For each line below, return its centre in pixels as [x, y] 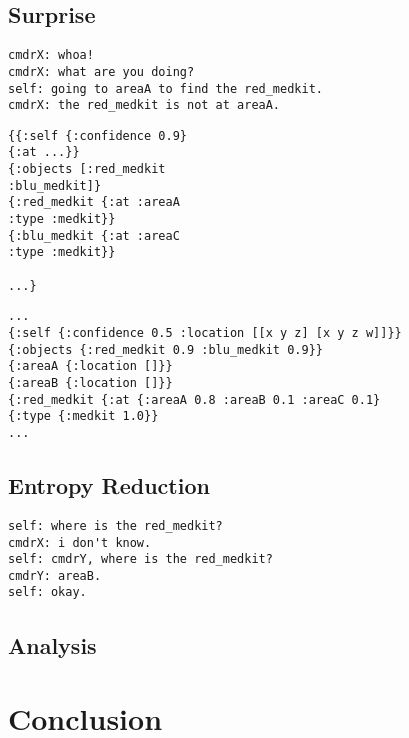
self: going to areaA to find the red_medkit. [165, 88]
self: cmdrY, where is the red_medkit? [140, 559]
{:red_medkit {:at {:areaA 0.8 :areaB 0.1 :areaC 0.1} [194, 399]
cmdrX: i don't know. [80, 542]
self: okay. [47, 592]
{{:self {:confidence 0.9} [97, 135]
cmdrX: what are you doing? [101, 71]
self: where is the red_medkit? [115, 525]
